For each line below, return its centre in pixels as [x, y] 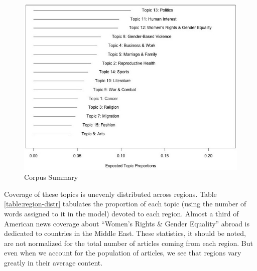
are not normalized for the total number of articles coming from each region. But [128, 243]
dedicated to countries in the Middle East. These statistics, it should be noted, [125, 233]
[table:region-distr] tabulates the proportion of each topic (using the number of [125, 204]
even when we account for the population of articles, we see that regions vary [123, 253]
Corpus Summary [51, 177]
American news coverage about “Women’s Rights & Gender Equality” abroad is [127, 223]
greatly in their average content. [53, 263]
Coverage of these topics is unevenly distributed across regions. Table [110, 194]
